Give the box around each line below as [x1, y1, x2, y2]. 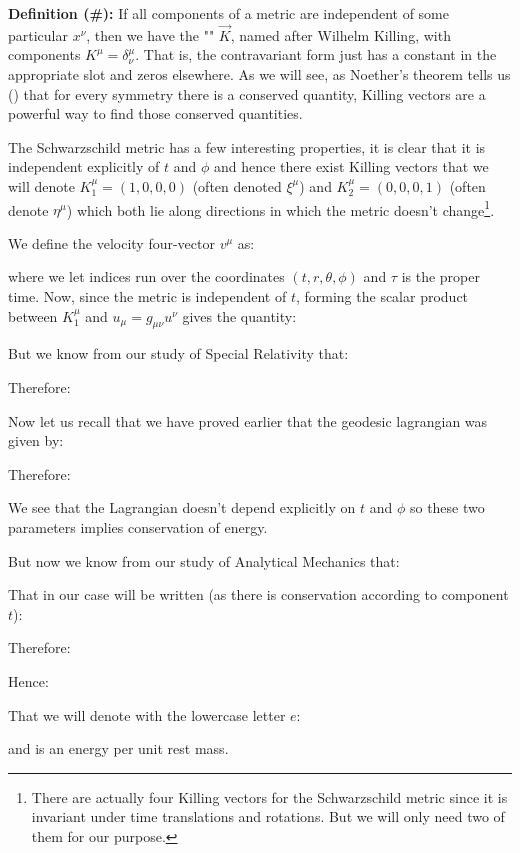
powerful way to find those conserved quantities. [8, 103, 303, 124]
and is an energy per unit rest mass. [8, 738, 229, 759]
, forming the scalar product [295, 286, 469, 306]
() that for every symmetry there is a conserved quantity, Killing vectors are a [8, 83, 486, 104]
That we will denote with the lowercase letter [8, 704, 286, 725]
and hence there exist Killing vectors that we [213, 156, 489, 177]
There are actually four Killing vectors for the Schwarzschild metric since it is [31, 786, 508, 807]
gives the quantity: [182, 305, 297, 326]
